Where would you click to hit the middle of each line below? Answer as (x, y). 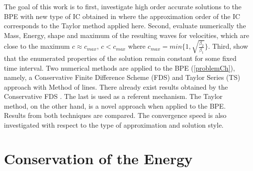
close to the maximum (37, 46)
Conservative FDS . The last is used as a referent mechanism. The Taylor (113, 96)
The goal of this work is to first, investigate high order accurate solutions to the (123, 6)
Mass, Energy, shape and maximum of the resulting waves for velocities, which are (127, 35)
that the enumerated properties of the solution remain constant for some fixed (120, 58)
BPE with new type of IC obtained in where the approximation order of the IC (122, 16)
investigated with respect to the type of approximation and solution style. (114, 125)
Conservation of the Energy (98, 158)
